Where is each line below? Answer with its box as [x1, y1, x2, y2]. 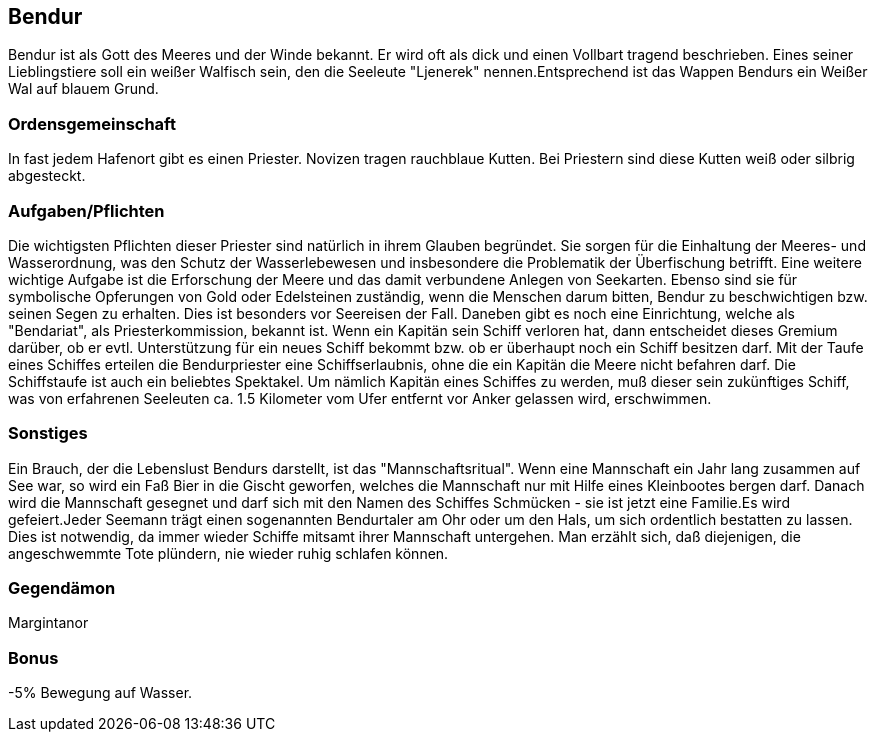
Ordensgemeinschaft [8, 113, 176, 134]
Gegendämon [8, 578, 116, 599]
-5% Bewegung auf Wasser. [8, 684, 193, 702]
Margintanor [8, 614, 89, 632]
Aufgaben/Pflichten [8, 200, 165, 221]
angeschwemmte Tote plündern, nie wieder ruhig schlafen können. [8, 544, 449, 562]
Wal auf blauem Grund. [8, 80, 159, 98]
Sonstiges [8, 423, 88, 444]
